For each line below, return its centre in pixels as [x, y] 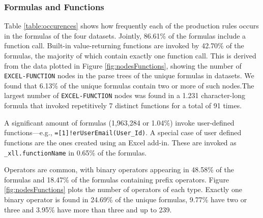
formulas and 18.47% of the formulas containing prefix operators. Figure [117, 179]
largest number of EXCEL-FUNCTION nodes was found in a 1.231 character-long [125, 95]
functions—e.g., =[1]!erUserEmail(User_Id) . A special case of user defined [123, 132]
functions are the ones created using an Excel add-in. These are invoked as [120, 142]
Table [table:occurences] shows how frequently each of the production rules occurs [131, 26]
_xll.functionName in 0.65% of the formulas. [76, 152]
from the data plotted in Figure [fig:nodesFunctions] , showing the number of [123, 65]
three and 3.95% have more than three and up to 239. [88, 209]
